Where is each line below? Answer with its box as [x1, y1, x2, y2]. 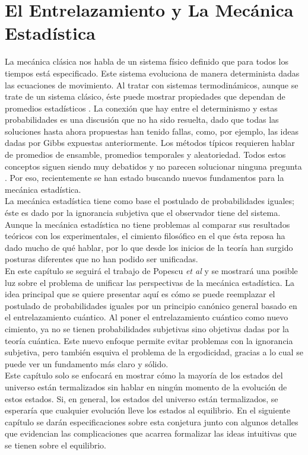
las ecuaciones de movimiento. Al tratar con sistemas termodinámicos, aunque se [5, 78, 299, 91]
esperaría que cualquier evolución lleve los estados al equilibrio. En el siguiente [5, 404, 291, 416]
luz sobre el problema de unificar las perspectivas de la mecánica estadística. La [5, 276, 295, 288]
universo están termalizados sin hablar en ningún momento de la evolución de [5, 380, 287, 393]
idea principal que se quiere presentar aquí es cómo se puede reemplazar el [5, 288, 275, 300]
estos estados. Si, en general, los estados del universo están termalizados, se [5, 392, 278, 405]
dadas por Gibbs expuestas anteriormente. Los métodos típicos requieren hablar [5, 136, 295, 149]
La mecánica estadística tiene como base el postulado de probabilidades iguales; [5, 195, 294, 207]
